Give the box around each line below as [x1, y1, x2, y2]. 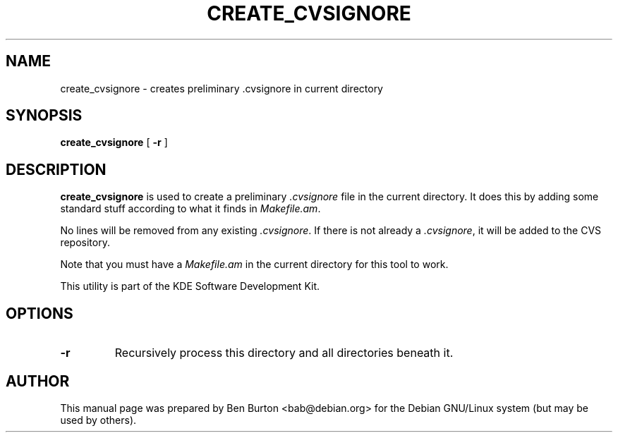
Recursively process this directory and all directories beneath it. [114, 346, 454, 360]
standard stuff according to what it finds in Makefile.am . [60, 202, 321, 215]
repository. [60, 236, 110, 249]
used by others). [60, 413, 137, 426]
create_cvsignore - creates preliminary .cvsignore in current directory [60, 82, 383, 95]
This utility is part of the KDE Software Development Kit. [60, 280, 320, 293]
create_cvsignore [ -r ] [60, 136, 168, 149]
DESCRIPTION [6, 160, 107, 178]
